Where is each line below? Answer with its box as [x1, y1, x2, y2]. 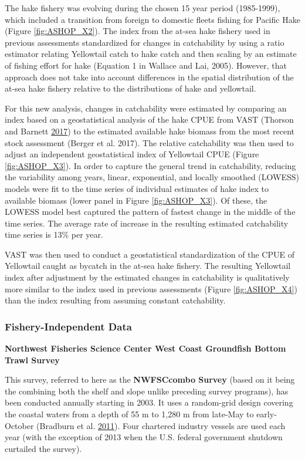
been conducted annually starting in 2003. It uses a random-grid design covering [5, 396, 293, 409]
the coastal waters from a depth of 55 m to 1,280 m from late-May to [5, 408, 254, 420]
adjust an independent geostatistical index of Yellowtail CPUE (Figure [5, 148, 259, 160]
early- [256, 408, 277, 420]
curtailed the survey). [5, 442, 82, 454]
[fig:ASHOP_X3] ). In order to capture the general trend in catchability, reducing [5, 159, 296, 171]
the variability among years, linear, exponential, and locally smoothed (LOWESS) [5, 171, 299, 183]
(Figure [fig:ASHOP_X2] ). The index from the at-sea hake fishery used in [5, 25, 270, 37]
